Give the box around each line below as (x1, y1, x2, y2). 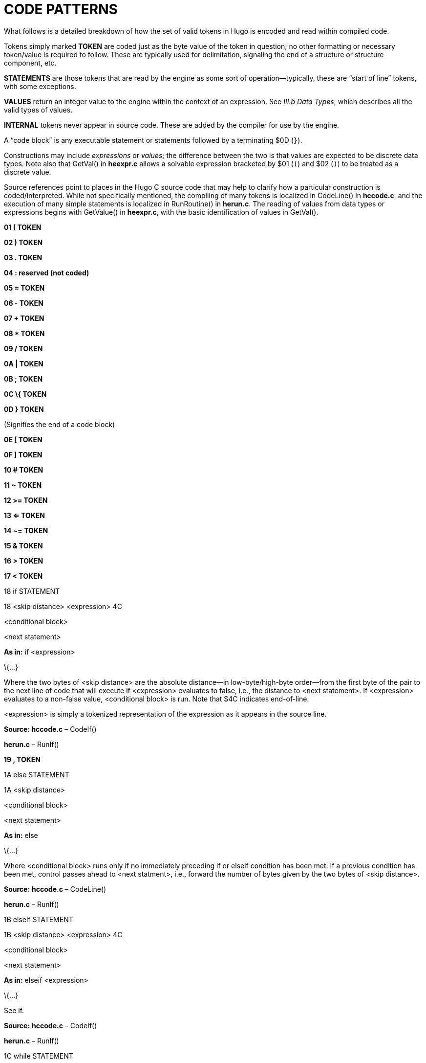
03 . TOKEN (4, 253, 43, 262)
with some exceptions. (4, 82, 76, 90)
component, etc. (4, 58, 57, 67)
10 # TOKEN (4, 465, 43, 474)
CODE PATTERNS (4, 1, 118, 18)
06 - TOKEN (4, 298, 43, 307)
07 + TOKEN (4, 314, 44, 322)
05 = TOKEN (4, 283, 45, 292)
